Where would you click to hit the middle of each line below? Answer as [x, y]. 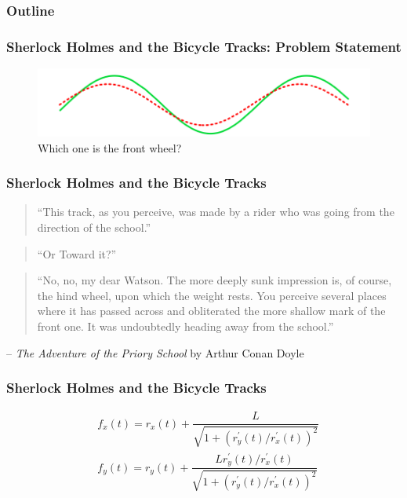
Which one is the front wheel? [110, 147]
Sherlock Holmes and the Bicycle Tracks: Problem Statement [204, 46]
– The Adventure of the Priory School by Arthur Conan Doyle [155, 352]
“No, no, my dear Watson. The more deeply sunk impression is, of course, [214, 280]
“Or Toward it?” [77, 253]
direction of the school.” [94, 227]
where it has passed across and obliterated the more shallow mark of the [211, 311]
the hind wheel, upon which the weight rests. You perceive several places [212, 295]
